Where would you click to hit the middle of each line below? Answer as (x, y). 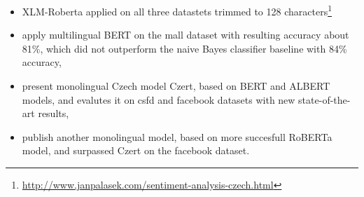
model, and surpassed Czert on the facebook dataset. (136, 150)
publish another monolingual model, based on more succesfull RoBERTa (177, 136)
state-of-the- (324, 99)
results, (54, 113)
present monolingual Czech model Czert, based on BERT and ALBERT (176, 86)
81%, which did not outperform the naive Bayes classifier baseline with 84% (184, 48)
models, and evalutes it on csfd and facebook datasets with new (159, 99)
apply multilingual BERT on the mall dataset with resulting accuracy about (185, 35)
